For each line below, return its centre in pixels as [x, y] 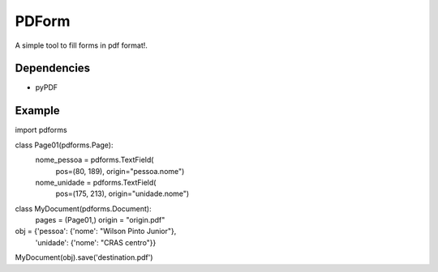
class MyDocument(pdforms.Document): [83, 208]
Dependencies [53, 68]
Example [37, 110]
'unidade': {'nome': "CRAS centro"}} [96, 242]
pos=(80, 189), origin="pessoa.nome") [120, 171]
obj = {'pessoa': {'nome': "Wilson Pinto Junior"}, [96, 232]
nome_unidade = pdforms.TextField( [96, 182]
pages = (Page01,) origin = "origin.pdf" [100, 220]
